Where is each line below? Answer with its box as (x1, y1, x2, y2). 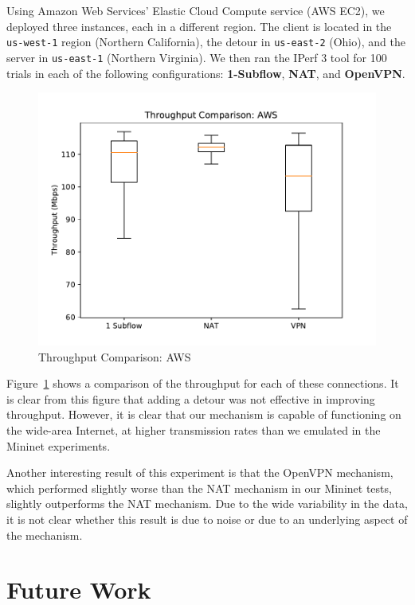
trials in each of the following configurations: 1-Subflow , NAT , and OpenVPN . (6, 64, 405, 81)
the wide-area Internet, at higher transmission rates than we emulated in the (6, 422, 381, 439)
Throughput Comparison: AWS (38, 348, 191, 365)
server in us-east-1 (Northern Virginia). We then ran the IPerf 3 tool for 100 (6, 49, 387, 65)
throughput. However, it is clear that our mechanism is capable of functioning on (6, 406, 401, 423)
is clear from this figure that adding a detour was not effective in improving (6, 390, 375, 407)
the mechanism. (6, 526, 83, 543)
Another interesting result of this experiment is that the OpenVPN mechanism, (6, 464, 393, 481)
